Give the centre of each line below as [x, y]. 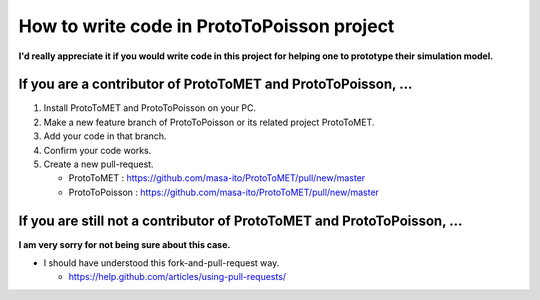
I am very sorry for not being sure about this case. [124, 244]
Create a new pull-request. [98, 164]
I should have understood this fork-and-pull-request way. [161, 263]
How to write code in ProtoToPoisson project [206, 26]
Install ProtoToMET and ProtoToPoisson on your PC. [150, 108]
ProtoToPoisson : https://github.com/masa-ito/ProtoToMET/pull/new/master [224, 192]
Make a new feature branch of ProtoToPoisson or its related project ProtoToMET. [209, 122]
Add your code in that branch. [105, 136]
